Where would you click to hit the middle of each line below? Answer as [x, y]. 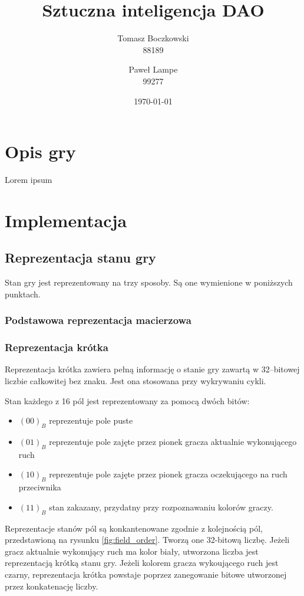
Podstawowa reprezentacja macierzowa [98, 320]
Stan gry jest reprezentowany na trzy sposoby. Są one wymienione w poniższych [149, 282]
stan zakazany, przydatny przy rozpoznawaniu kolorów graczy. [161, 507]
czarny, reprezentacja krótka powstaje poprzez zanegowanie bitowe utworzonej [146, 574]
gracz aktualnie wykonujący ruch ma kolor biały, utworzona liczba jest [132, 551]
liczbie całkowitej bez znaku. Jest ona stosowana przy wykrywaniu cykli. [136, 381]
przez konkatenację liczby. [52, 586]
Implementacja [66, 220]
